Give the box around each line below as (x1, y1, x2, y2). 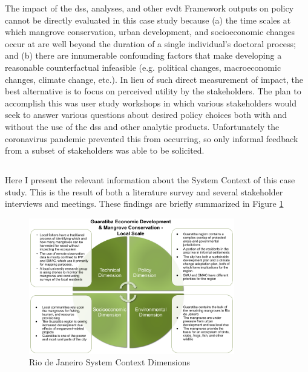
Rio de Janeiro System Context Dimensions (29, 356, 191, 368)
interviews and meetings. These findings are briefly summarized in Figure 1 (5, 197, 284, 210)
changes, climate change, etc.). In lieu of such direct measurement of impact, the (5, 73, 303, 85)
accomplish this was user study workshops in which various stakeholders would (5, 96, 297, 109)
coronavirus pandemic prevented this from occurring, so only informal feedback (5, 132, 298, 145)
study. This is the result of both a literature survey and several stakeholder (5, 185, 283, 198)
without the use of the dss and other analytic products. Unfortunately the (5, 120, 280, 132)
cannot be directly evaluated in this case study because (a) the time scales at (5, 13, 291, 26)
